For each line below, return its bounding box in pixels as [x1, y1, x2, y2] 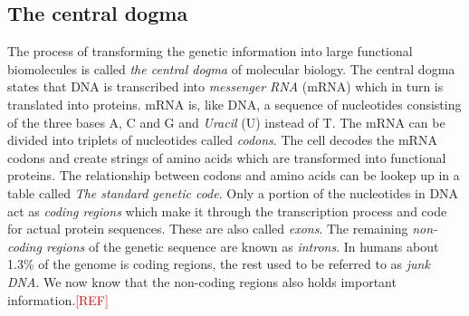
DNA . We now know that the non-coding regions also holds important [7, 272, 397, 291]
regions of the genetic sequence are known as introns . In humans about [45, 236, 439, 255]
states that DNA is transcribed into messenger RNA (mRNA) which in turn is [7, 77, 444, 96]
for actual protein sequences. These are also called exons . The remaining [7, 219, 408, 238]
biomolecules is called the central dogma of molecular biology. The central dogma [7, 59, 455, 78]
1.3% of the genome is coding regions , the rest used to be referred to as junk [7, 254, 430, 273]
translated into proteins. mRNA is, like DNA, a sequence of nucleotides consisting [7, 94, 462, 113]
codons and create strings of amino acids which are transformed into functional [7, 148, 446, 167]
